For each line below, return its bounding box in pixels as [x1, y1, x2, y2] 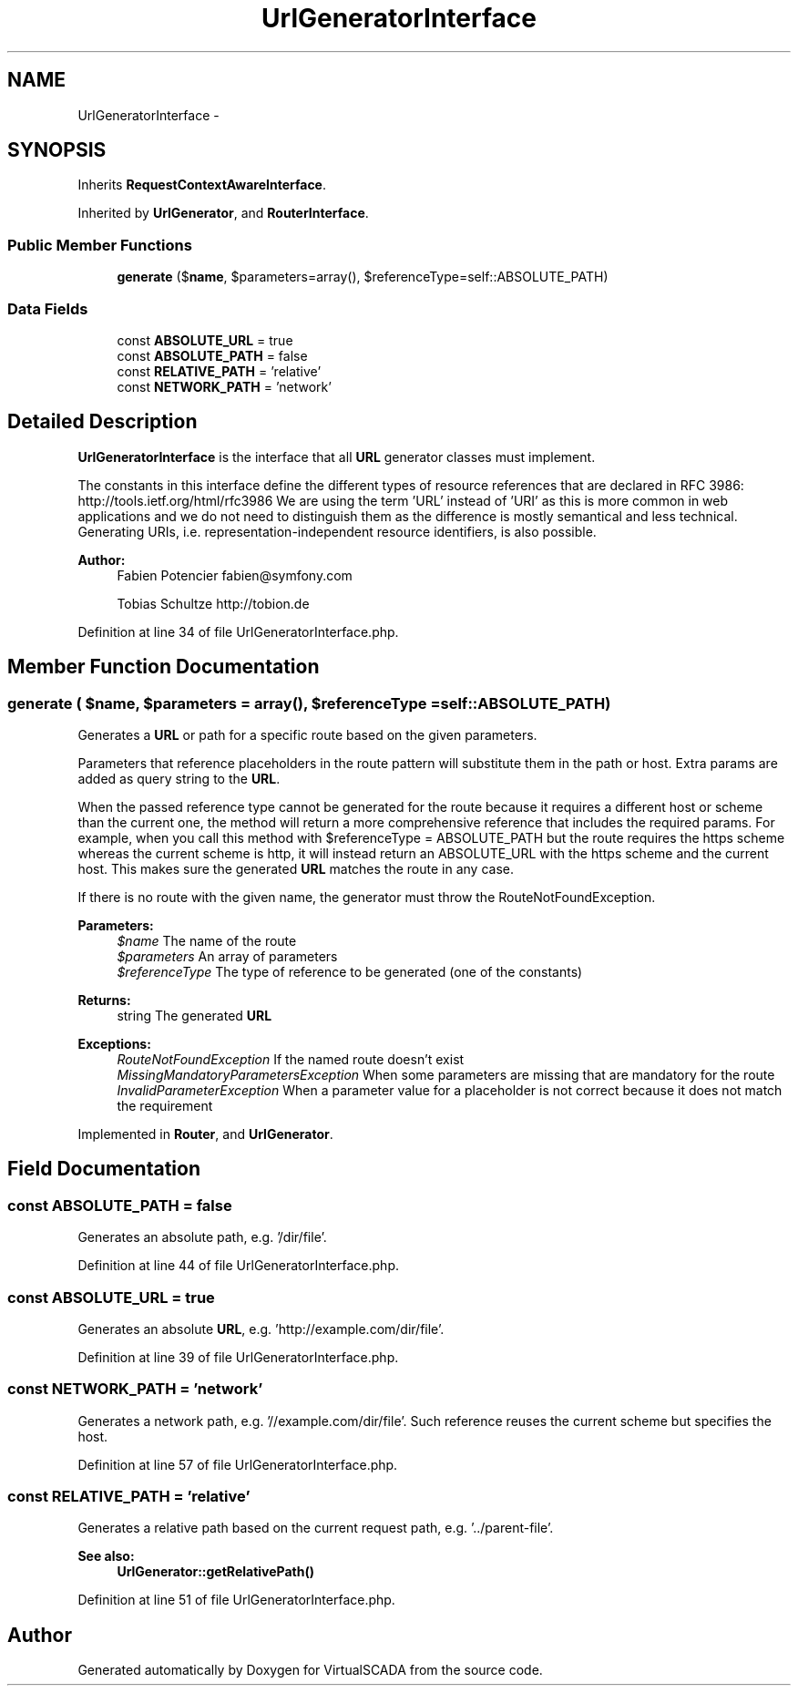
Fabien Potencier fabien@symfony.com [117, 567, 353, 583]
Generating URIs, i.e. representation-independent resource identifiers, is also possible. [77, 523, 597, 539]
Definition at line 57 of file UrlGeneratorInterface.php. [77, 1456, 398, 1472]
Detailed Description [7, 410, 198, 434]
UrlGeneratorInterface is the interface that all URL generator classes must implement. [77, 448, 596, 465]
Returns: [77, 992, 131, 1008]
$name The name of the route [117, 933, 297, 949]
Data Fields [7, 299, 88, 318]
